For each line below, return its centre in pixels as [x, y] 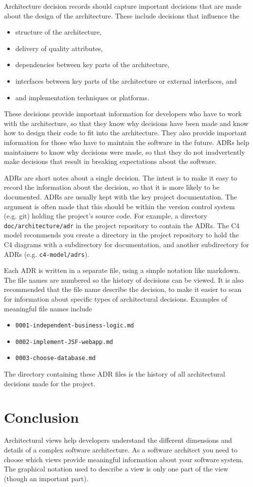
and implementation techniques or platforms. [82, 97]
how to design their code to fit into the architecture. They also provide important [126, 133]
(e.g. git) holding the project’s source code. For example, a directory [106, 216]
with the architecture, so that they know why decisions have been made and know [126, 123]
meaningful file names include [48, 308]
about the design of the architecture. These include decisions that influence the [122, 15]
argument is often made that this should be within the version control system [119, 206]
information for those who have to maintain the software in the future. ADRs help [127, 142]
